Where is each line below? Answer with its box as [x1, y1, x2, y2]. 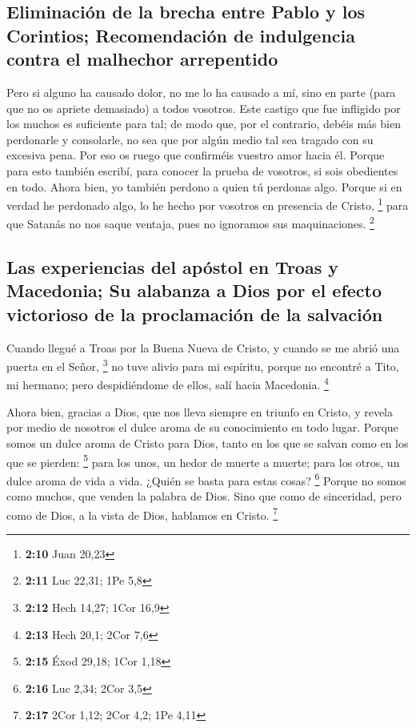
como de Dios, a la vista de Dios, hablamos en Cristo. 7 [6, 504, 278, 523]
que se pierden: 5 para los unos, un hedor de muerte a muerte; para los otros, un [6, 451, 400, 470]
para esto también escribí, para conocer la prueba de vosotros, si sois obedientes [6, 162, 398, 179]
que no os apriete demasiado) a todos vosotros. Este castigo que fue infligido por [6, 99, 401, 116]
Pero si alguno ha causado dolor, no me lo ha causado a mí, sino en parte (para [6, 83, 396, 100]
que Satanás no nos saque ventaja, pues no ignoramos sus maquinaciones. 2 [6, 213, 374, 232]
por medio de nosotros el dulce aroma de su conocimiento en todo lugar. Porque [6, 419, 398, 436]
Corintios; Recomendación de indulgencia [6, 22, 356, 47]
